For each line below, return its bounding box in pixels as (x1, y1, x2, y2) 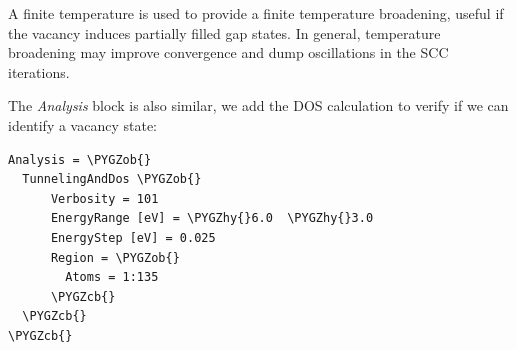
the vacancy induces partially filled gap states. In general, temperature (8, 22, 441, 43)
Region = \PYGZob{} (50, 250, 180, 265)
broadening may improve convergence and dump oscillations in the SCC (8, 42, 449, 63)
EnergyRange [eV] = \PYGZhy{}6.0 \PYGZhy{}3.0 (50, 211, 374, 226)
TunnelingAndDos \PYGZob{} (22, 172, 202, 187)
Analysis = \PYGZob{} (8, 152, 152, 167)
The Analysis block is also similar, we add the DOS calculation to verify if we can (8, 95, 509, 116)
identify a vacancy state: (8, 114, 158, 135)
